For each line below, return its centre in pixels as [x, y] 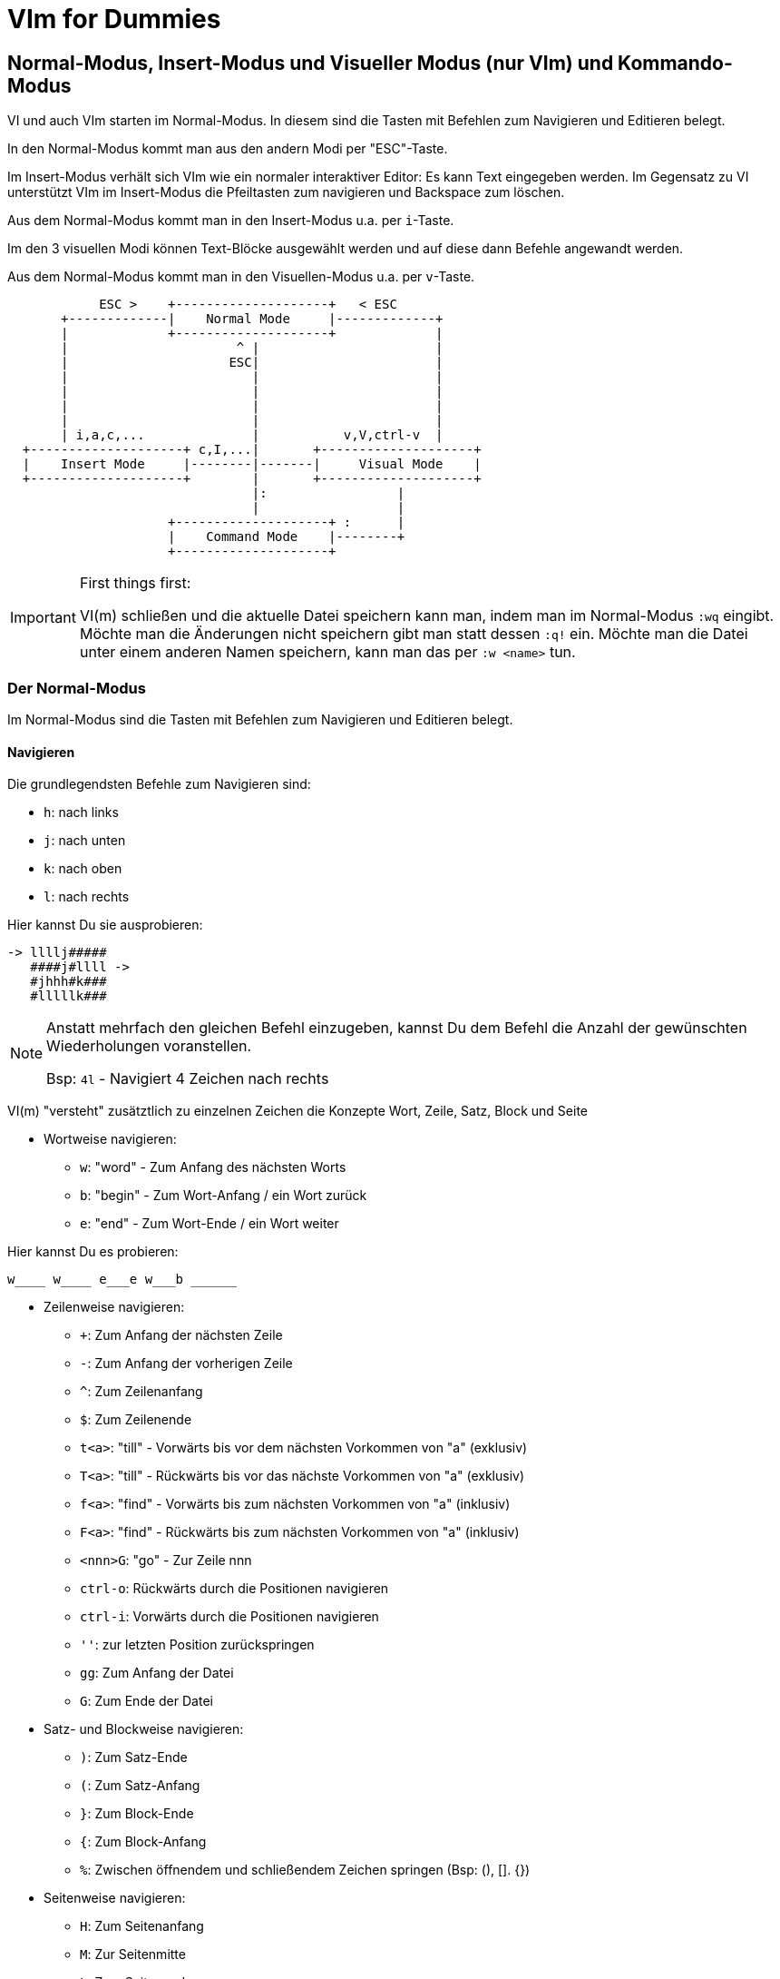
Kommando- [675, 63]
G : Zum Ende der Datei [146, 1701]
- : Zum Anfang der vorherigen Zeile [186, 1364]
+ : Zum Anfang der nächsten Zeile [181, 1335]
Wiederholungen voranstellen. [149, 1046]
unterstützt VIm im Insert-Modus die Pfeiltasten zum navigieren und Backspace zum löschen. [286, 192]
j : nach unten [85, 841]
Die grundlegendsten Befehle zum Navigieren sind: [159, 784]
